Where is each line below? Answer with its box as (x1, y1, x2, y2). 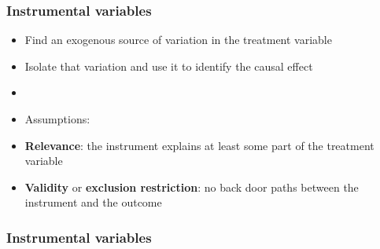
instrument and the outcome (24, 194, 162, 211)
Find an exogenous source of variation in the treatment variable (24, 31, 332, 48)
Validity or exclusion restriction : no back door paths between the (24, 178, 359, 195)
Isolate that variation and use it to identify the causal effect (24, 57, 313, 74)
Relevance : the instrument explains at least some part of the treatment (24, 137, 374, 153)
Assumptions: (24, 111, 90, 126)
